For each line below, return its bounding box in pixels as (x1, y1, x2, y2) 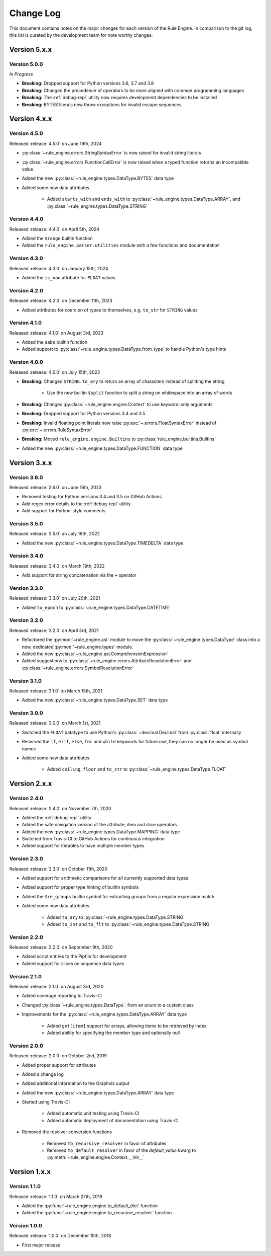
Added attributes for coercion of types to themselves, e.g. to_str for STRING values (22, 307, 198, 313)
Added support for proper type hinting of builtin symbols (22, 884, 139, 890)
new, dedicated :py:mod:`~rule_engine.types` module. (22, 644, 133, 650)
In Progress (9, 71, 33, 77)
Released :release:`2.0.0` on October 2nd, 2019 (9, 1053, 107, 1059)
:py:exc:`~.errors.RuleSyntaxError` (22, 427, 93, 433)
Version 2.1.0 (9, 973, 42, 980)
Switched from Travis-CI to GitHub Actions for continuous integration (22, 836, 165, 842)
